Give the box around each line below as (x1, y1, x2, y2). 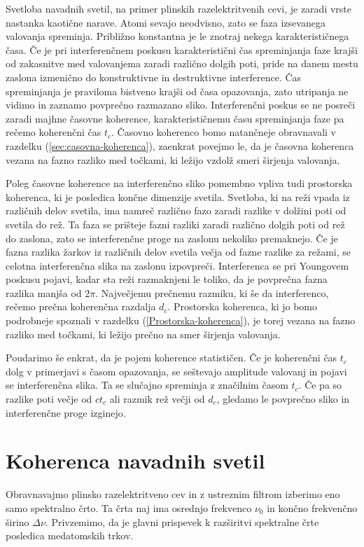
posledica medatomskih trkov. (6, 528, 134, 543)
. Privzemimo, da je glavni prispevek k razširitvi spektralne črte (45, 514, 319, 529)
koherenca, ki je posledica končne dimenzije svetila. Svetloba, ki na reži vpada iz (6, 189, 350, 204)
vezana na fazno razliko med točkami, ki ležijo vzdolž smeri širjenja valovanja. (6, 152, 340, 167)
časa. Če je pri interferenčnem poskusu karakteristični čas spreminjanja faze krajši (6, 42, 358, 57)
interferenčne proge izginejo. (6, 405, 126, 420)
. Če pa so (298, 378, 342, 392)
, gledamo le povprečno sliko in (216, 392, 350, 406)
